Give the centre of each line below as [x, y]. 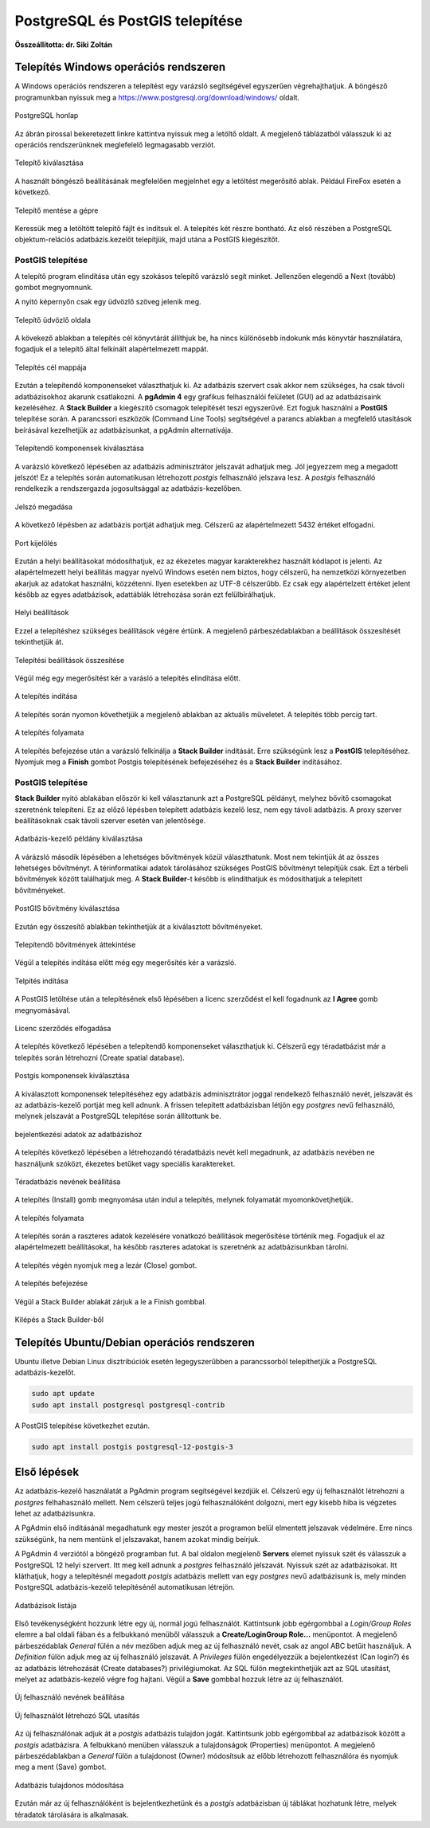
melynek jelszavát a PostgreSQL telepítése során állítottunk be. [118, 1116]
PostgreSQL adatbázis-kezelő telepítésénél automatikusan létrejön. [125, 1587]
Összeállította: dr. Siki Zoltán [64, 45]
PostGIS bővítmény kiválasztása [67, 908]
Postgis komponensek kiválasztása [72, 1076]
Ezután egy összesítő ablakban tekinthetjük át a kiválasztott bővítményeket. [139, 926]
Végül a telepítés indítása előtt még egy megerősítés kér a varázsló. [125, 963]
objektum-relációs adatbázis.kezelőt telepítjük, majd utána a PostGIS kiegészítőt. [147, 240]
